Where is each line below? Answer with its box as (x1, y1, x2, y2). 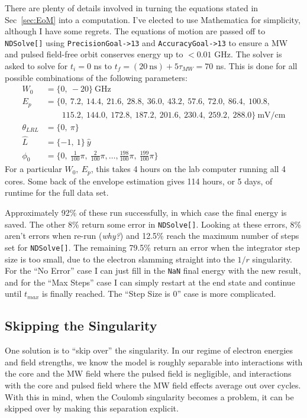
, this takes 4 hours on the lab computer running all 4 (91, 163, 286, 175)
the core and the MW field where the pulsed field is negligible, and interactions (5, 367, 292, 380)
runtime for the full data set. (5, 186, 109, 199)
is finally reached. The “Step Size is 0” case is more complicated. (41, 287, 276, 300)
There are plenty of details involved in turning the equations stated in (5, 2, 258, 14)
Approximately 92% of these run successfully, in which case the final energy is (5, 206, 287, 219)
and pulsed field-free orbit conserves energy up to (5, 48, 183, 60)
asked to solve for (5, 60, 68, 72)
